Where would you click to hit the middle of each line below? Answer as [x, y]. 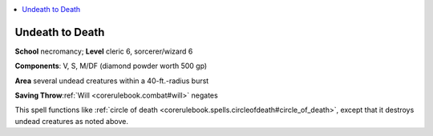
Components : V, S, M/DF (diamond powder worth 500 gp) [111, 66]
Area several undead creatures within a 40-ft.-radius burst [112, 81]
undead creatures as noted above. [71, 121]
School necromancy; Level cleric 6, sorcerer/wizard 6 [104, 51]
